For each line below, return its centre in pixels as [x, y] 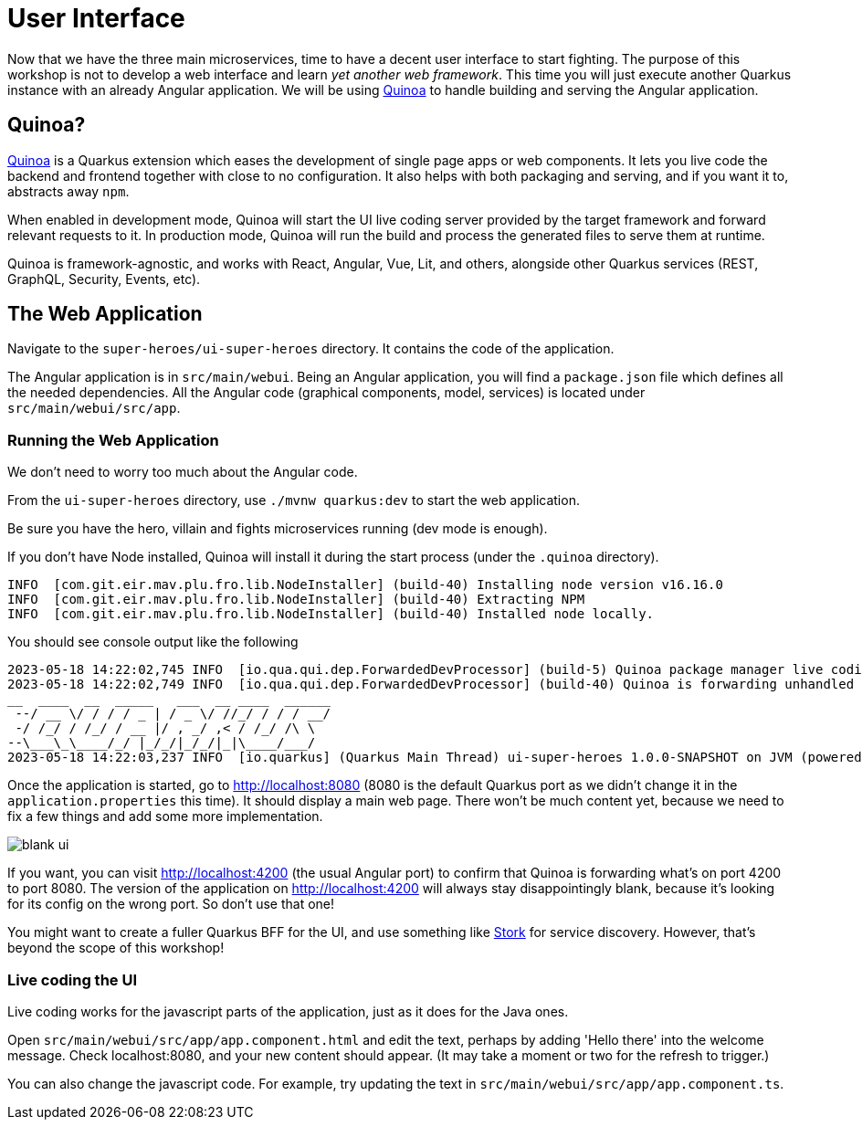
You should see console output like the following [153, 642]
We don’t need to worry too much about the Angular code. [183, 472]
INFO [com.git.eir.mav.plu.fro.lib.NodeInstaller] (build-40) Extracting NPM [296, 600]
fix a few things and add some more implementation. [165, 816]
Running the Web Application [113, 440]
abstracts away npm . [68, 191]
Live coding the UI [73, 980]
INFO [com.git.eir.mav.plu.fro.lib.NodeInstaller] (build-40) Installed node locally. [331, 614]
